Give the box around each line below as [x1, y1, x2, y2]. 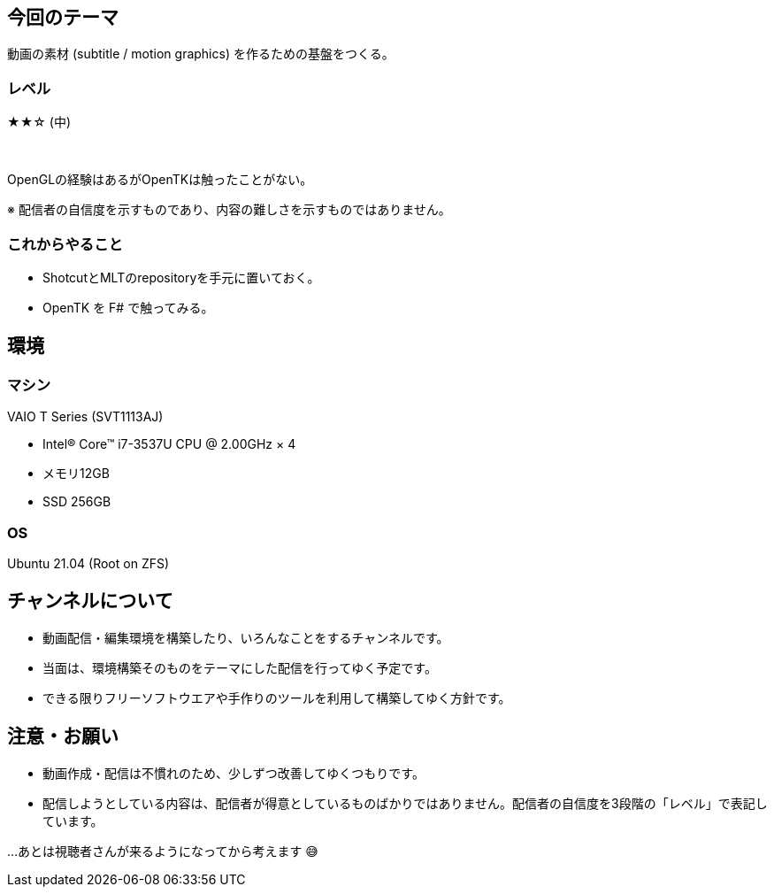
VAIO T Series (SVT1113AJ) [7, 409, 164, 425]
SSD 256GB [42, 494, 111, 510]
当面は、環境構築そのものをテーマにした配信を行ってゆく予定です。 [42, 659, 437, 675]
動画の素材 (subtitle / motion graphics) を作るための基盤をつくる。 [7, 46, 395, 62]
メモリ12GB [42, 466, 110, 482]
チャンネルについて [7, 590, 173, 613]
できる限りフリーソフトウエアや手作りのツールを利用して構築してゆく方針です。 [42, 690, 511, 705]
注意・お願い [7, 725, 119, 748]
